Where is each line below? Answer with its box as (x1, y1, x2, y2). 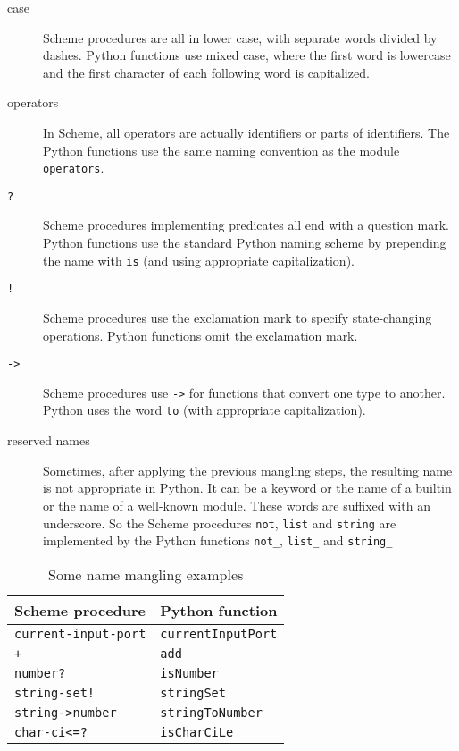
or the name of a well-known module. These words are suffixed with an (43, 495, 430, 514)
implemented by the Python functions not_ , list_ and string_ (43, 531, 393, 550)
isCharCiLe (160, 724, 234, 739)
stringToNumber (160, 705, 263, 720)
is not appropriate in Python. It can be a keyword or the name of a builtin (43, 478, 452, 497)
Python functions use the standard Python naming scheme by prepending (43, 233, 446, 252)
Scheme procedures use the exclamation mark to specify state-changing (43, 308, 432, 326)
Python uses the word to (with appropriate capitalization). (43, 401, 366, 419)
